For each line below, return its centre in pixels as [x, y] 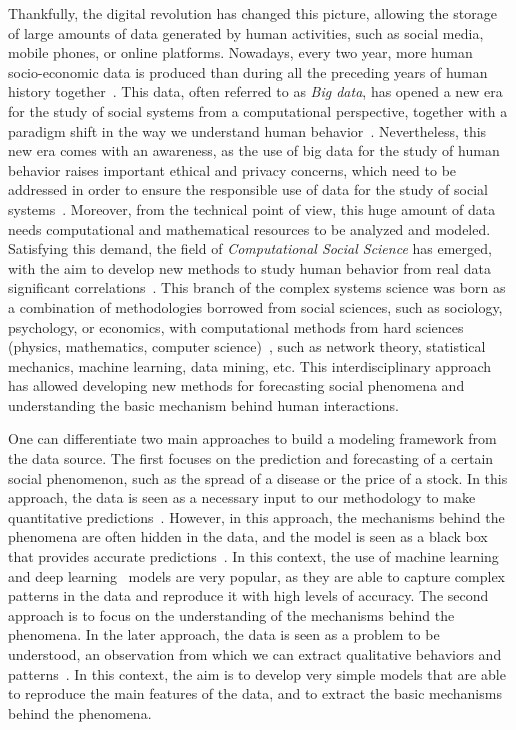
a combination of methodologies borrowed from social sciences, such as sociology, [255, 306]
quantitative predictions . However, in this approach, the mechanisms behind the [256, 516]
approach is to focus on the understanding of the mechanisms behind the [231, 614]
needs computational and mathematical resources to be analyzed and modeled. [249, 228]
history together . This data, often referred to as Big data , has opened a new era [255, 91]
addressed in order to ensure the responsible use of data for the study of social [248, 189]
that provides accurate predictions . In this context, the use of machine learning [253, 556]
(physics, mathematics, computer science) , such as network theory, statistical [247, 346]
